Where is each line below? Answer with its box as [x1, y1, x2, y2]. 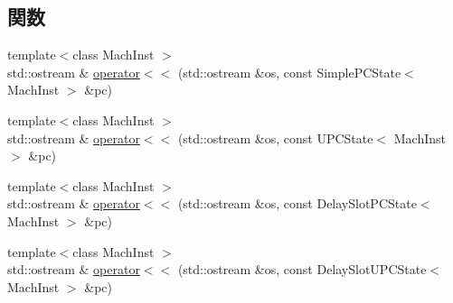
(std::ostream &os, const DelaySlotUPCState [177, 260, 427, 279]
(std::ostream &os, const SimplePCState [177, 62, 401, 81]
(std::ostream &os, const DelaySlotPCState [177, 194, 417, 213]
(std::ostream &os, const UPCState [177, 128, 373, 147]
